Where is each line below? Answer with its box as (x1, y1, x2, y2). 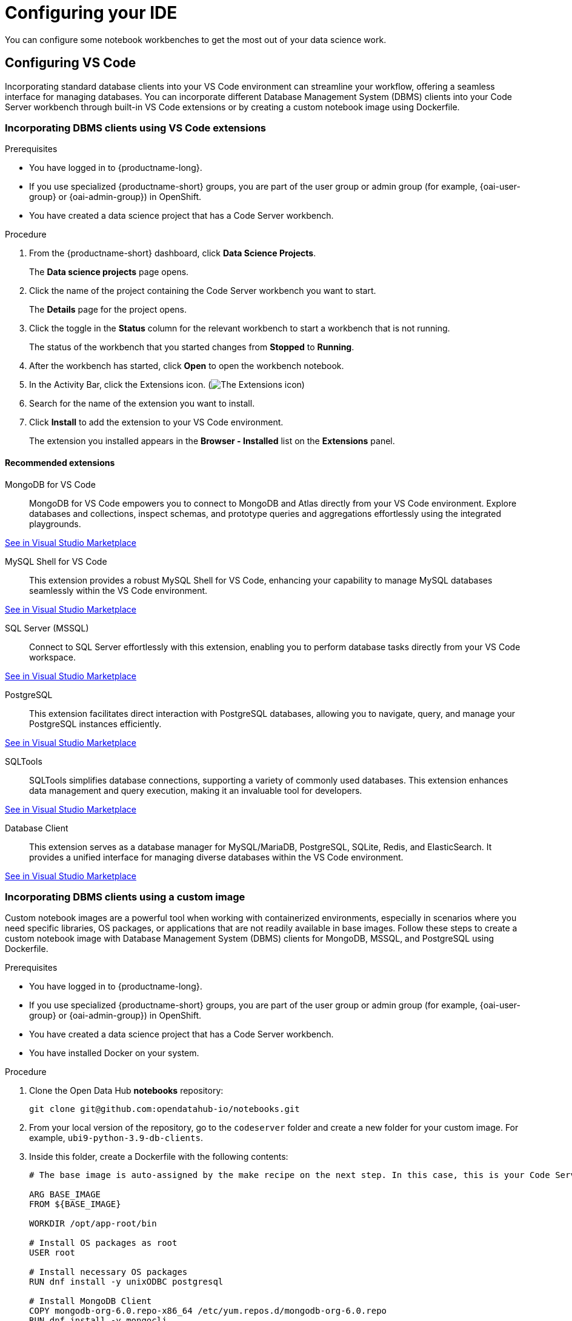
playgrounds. (29, 518, 81, 529)
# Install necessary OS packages (29, 1267, 188, 1277)
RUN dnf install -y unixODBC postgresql (29, 1277, 224, 1287)
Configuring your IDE (5, 2, 178, 23)
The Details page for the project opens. (29, 304, 187, 315)
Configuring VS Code (5, 55, 136, 71)
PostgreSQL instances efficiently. (29, 718, 162, 729)
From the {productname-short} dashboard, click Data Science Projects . (29, 248, 316, 259)
